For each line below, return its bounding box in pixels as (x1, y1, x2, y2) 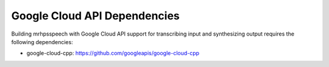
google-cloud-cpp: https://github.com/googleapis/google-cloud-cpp (26, 49, 200, 57)
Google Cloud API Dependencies (11, 9, 180, 22)
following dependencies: (11, 38, 73, 45)
